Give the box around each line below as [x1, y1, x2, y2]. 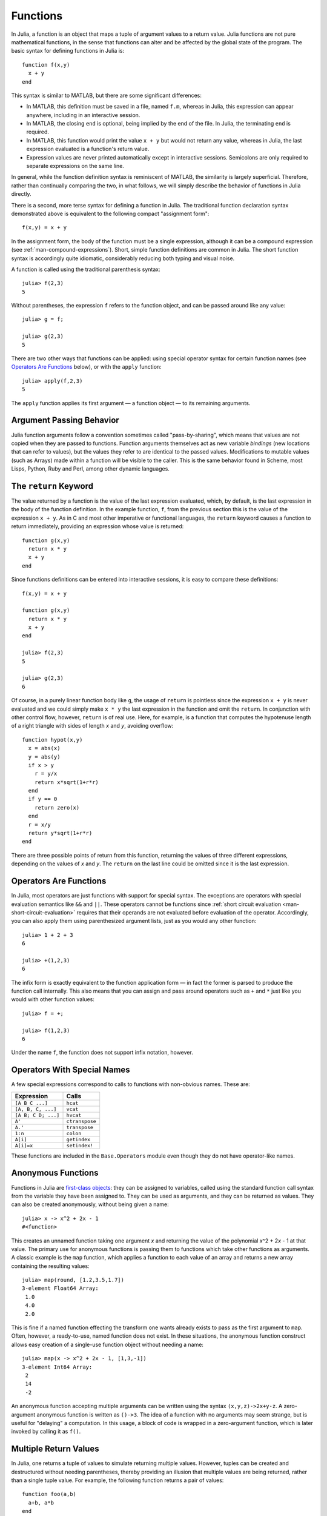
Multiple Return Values [11, 1444, 99, 1454]
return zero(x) [34, 804, 80, 811]
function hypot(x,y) [22, 736, 83, 743]
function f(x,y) [22, 61, 70, 68]
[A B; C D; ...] [15, 1112, 60, 1118]
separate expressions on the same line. [26, 163, 124, 170]
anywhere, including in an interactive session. [26, 111, 140, 118]
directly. [11, 190, 31, 198]
